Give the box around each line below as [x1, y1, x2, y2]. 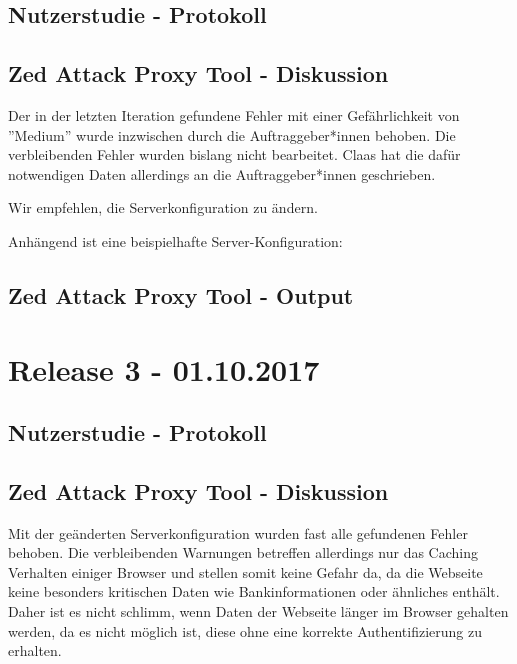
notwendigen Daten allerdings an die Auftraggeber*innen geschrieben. [8, 163, 436, 184]
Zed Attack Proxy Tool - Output [8, 279, 354, 310]
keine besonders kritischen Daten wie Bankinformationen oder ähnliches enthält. [8, 581, 500, 602]
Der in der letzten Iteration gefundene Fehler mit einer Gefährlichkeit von [8, 104, 460, 125]
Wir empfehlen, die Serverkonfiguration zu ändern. [8, 197, 318, 218]
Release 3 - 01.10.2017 [8, 348, 320, 389]
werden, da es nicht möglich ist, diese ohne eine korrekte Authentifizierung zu [8, 620, 483, 641]
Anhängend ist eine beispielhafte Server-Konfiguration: [8, 230, 343, 251]
